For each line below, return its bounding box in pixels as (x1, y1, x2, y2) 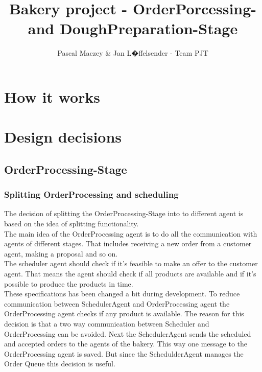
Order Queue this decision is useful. (4, 358, 115, 369)
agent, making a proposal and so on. (4, 248, 118, 259)
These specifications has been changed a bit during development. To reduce (4, 288, 240, 299)
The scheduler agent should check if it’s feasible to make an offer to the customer (4, 258, 258, 269)
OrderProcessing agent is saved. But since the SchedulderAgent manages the (4, 348, 244, 359)
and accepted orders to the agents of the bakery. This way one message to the (4, 338, 248, 349)
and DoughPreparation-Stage (28, 18, 238, 39)
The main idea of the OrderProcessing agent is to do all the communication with (4, 228, 257, 239)
